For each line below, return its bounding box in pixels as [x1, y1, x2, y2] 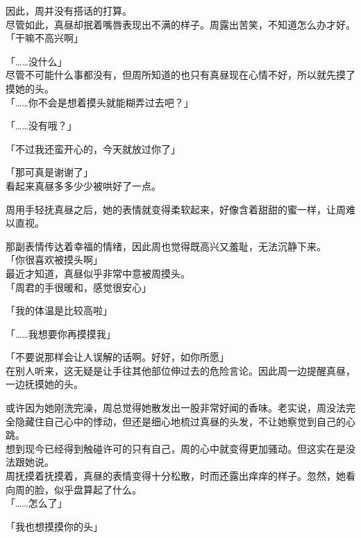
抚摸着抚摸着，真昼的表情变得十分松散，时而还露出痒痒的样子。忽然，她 [15, 468, 346, 483]
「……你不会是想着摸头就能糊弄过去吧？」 [6, 95, 194, 109]
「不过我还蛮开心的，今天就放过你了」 [6, 141, 180, 156]
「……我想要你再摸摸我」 [6, 326, 116, 341]
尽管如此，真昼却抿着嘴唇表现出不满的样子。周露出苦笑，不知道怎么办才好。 [6, 17, 355, 31]
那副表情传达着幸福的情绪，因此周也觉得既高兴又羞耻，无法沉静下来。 [6, 238, 326, 253]
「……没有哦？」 [6, 118, 77, 133]
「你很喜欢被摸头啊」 [6, 252, 103, 267]
